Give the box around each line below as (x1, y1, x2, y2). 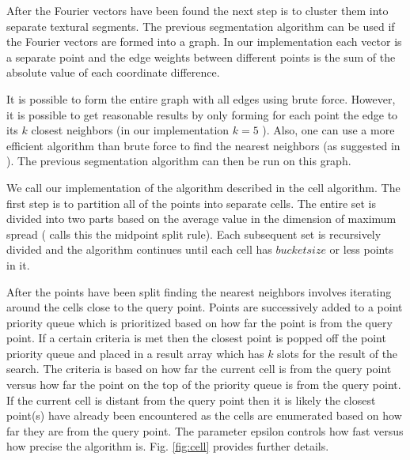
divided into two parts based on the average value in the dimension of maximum (6, 210, 397, 227)
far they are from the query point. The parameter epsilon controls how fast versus (6, 422, 404, 439)
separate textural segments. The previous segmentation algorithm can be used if (6, 17, 395, 34)
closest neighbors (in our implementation (31, 122, 230, 138)
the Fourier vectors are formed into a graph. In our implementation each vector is (6, 33, 402, 50)
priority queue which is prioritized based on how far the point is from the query (6, 314, 393, 330)
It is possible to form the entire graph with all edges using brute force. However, (6, 90, 396, 107)
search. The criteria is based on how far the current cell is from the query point (6, 360, 392, 377)
